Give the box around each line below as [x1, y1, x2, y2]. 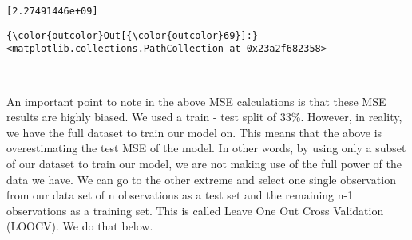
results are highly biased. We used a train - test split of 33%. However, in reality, [6, 108, 402, 125]
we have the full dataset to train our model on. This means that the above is [6, 124, 382, 140]
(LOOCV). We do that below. [6, 218, 153, 234]
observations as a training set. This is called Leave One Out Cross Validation [6, 202, 384, 218]
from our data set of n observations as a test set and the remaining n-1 [6, 187, 354, 203]
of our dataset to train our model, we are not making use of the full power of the [6, 155, 402, 171]
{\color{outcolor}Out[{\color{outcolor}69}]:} [6, 30, 258, 41]
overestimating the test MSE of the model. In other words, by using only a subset [6, 140, 406, 156]
